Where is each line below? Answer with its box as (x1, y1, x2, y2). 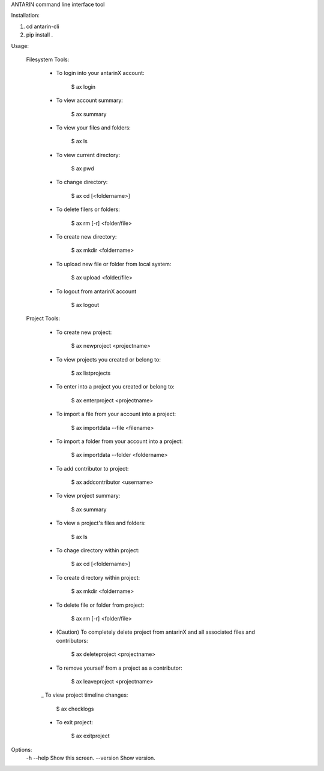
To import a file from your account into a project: (56, 411, 176, 418)
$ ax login (71, 83, 96, 90)
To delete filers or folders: (56, 206, 120, 213)
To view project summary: (56, 492, 121, 499)
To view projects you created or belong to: (56, 356, 161, 363)
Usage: (11, 42, 29, 49)
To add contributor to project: (56, 465, 129, 472)
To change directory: (56, 179, 108, 186)
